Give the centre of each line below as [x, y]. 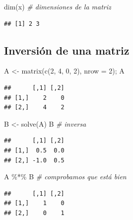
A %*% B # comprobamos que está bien [65, 177]
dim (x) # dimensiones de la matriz [58, 6]
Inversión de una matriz [67, 50]
